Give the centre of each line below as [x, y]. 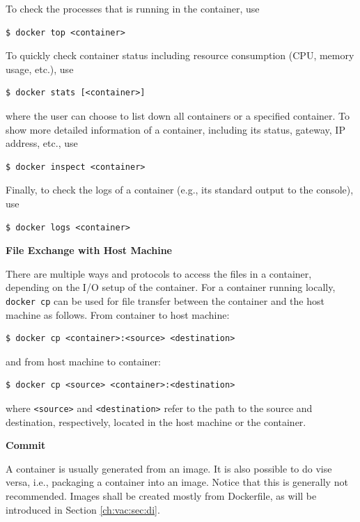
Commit [26, 445]
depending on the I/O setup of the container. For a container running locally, [171, 287]
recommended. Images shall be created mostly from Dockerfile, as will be [161, 495]
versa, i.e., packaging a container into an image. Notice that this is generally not [177, 482]
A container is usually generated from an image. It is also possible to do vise [169, 468]
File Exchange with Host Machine [89, 250]
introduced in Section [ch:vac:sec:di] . [83, 509]
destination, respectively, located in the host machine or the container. [156, 421]
